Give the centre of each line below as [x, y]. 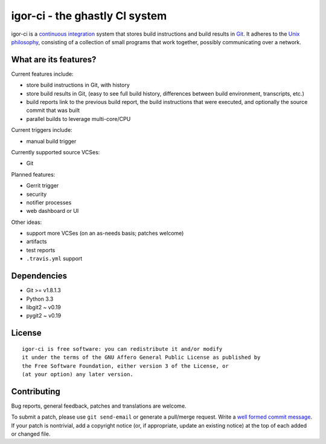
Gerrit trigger [43, 186]
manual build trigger [51, 141]
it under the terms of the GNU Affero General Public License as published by [141, 357]
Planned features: [33, 174]
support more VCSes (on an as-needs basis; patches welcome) [105, 233]
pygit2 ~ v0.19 [44, 316]
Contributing [36, 391]
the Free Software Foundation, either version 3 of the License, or [125, 366]
